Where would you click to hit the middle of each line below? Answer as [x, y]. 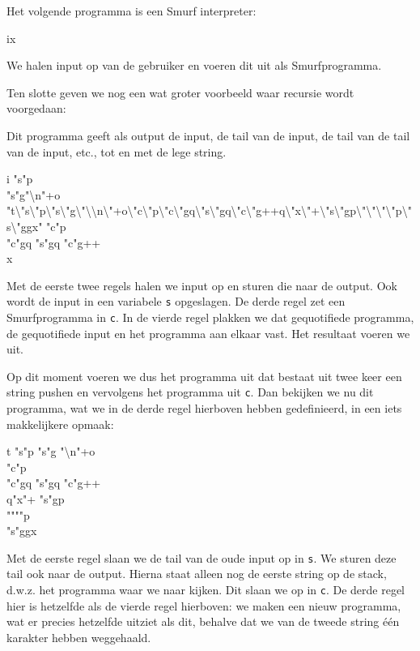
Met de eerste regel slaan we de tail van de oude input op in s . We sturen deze [202, 557]
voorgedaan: [36, 108]
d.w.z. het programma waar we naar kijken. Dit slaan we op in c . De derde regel [206, 590]
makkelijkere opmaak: [60, 424]
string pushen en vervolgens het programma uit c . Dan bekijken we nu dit [190, 392]
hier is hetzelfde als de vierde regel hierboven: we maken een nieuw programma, [204, 605]
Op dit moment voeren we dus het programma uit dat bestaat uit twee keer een [204, 376]
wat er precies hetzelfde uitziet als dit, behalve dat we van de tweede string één [203, 621]
